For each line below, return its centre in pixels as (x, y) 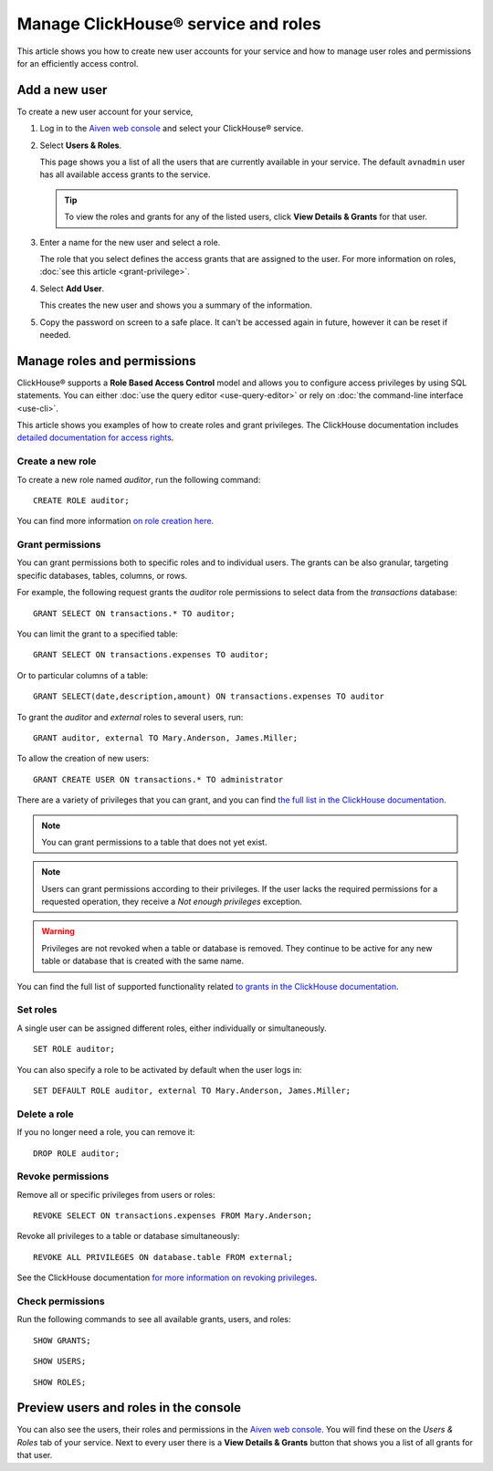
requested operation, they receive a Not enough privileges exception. (172, 902)
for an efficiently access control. (78, 63)
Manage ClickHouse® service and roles (169, 24)
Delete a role (46, 1114)
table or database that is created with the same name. (143, 961)
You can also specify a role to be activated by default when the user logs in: (160, 1069)
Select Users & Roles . (81, 145)
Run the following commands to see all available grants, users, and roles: (154, 1319)
